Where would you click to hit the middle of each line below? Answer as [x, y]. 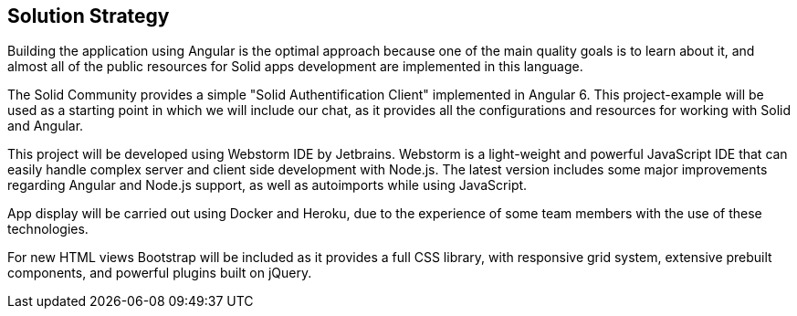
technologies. [48, 229]
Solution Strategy [89, 16]
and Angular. [46, 126]
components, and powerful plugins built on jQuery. [160, 273]
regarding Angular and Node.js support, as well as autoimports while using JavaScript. [267, 185]
